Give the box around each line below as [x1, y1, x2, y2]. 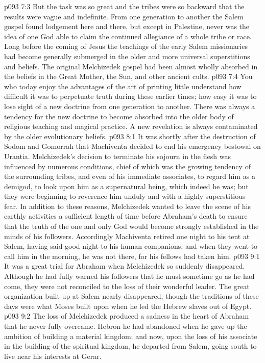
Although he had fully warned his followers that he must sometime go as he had [4, 271, 255, 281]
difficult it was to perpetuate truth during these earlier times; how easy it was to [4, 91, 257, 101]
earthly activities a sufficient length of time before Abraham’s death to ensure [4, 211, 248, 221]
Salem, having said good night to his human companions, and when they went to [4, 241, 258, 251]
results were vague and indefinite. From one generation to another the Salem [4, 11, 244, 21]
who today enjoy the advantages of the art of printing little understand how [4, 81, 242, 91]
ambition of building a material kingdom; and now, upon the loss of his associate [4, 330, 257, 341]
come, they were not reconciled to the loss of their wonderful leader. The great [4, 280, 250, 291]
